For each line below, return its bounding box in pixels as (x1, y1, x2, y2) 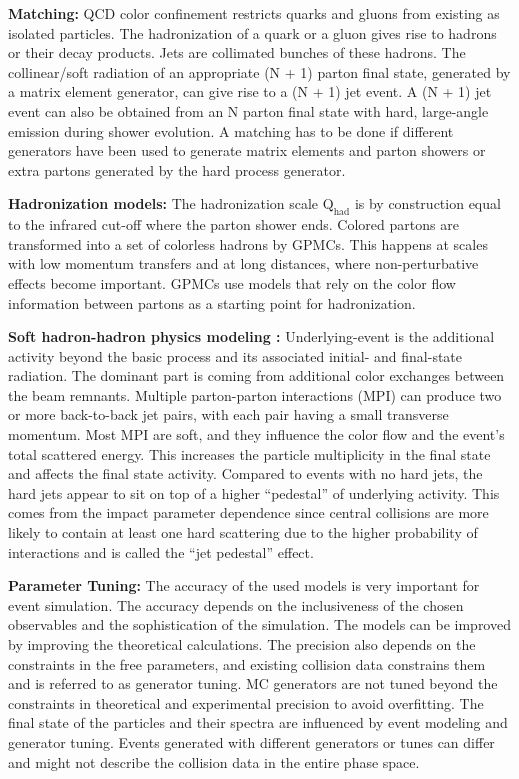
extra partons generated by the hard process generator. (8, 159, 346, 180)
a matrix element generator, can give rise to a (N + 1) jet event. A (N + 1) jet (8, 81, 492, 102)
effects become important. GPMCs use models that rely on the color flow (8, 272, 456, 293)
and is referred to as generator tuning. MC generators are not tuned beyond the (8, 673, 498, 694)
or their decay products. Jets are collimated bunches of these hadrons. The (8, 42, 466, 63)
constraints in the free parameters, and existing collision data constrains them (8, 653, 486, 674)
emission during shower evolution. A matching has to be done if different (8, 120, 454, 141)
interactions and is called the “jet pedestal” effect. (8, 541, 314, 562)
